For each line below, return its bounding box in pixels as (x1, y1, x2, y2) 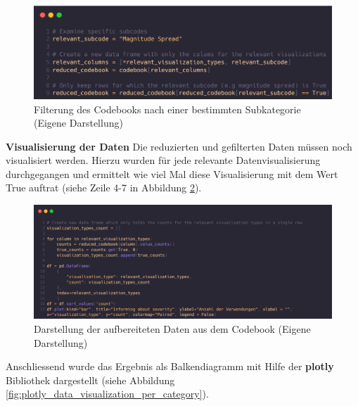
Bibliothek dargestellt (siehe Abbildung (6, 372, 175, 387)
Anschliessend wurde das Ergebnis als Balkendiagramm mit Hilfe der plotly (6, 359, 334, 374)
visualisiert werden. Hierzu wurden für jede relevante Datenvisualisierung (6, 153, 321, 167)
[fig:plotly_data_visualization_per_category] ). (6, 386, 209, 401)
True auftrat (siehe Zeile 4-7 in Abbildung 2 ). (6, 180, 202, 195)
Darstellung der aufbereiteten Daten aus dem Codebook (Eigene (34, 321, 311, 336)
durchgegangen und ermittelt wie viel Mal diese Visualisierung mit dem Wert (6, 166, 338, 181)
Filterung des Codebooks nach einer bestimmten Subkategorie (34, 101, 301, 116)
